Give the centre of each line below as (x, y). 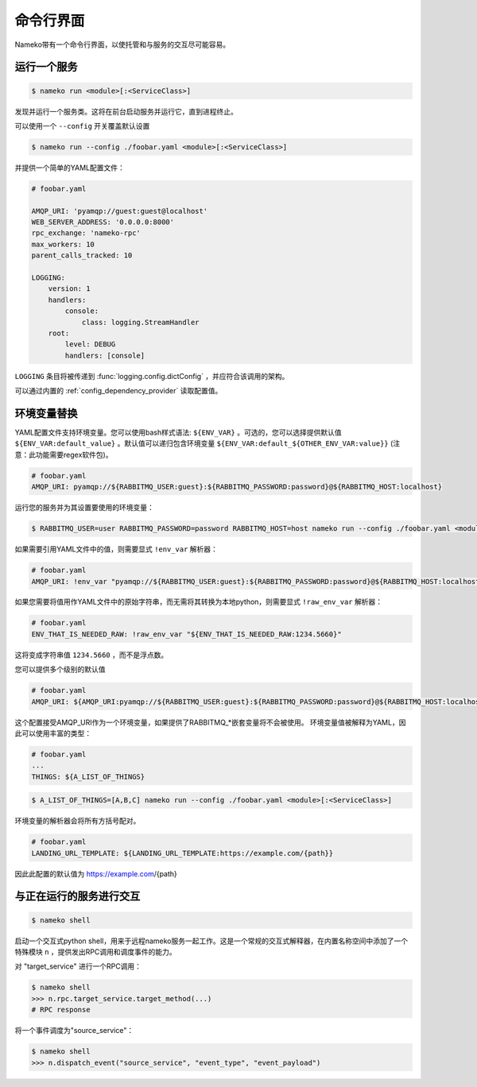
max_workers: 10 (63, 244)
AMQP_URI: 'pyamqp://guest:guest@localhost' (120, 211)
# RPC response (61, 1010)
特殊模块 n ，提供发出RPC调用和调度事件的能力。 (95, 952)
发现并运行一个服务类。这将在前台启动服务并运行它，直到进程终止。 (126, 111)
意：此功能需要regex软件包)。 (64, 455)
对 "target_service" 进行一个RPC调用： (78, 966)
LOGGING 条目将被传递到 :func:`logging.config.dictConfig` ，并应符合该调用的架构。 (152, 376)
